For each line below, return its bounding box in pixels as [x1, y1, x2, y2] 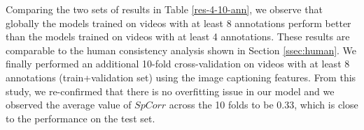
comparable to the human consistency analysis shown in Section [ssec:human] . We [6, 42, 357, 57]
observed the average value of [6, 97, 132, 112]
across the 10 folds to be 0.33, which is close [169, 97, 358, 112]
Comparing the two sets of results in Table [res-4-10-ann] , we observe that [6, 2, 323, 16]
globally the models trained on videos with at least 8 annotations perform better [6, 15, 351, 30]
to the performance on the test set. [6, 111, 155, 125]
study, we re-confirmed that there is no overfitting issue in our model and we [6, 83, 335, 98]
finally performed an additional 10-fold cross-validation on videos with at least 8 [6, 56, 350, 71]
